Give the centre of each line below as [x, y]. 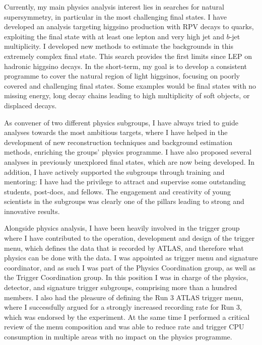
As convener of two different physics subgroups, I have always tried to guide [121, 122]
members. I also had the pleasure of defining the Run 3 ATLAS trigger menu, [124, 297]
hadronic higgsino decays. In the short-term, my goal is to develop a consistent [125, 66]
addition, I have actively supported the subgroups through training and [114, 171]
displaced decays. [30, 105]
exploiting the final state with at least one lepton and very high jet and [114, 36]
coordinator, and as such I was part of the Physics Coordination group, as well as [130, 267]
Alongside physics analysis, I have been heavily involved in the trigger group [122, 228]
